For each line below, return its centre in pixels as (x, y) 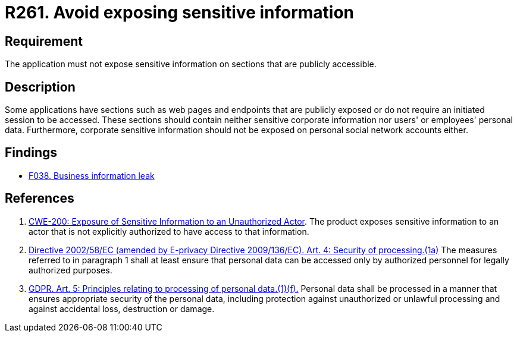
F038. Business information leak (92, 175)
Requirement (44, 41)
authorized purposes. (70, 270)
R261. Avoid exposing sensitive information (180, 12)
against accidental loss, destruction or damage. (122, 308)
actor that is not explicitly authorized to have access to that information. (169, 231)
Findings (31, 153)
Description (40, 87)
